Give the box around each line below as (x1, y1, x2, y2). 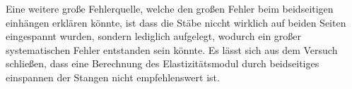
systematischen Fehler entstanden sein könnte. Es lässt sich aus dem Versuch (6, 42, 338, 57)
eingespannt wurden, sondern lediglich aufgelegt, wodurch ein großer (6, 29, 302, 43)
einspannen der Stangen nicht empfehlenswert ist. (6, 69, 220, 84)
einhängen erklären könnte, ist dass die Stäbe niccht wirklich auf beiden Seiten (6, 15, 346, 29)
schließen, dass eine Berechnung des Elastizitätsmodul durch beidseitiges (6, 56, 319, 71)
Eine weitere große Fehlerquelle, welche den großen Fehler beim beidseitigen (6, 1, 334, 15)
